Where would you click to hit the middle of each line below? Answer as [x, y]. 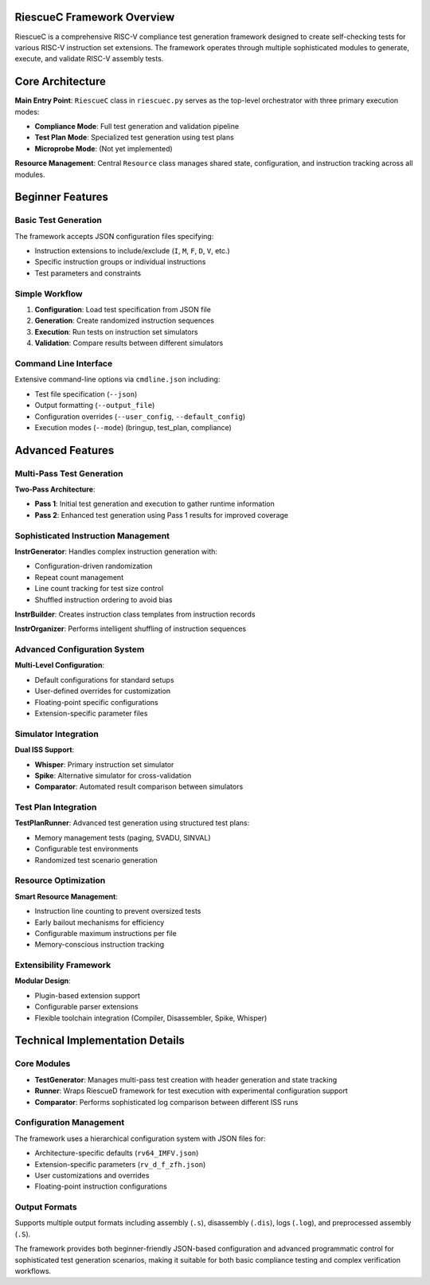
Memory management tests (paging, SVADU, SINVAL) [123, 837]
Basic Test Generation [59, 221]
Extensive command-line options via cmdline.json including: [117, 379]
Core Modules [43, 1064]
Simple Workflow [49, 293]
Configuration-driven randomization [94, 566]
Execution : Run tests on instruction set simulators [116, 331]
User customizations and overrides [92, 1175]
